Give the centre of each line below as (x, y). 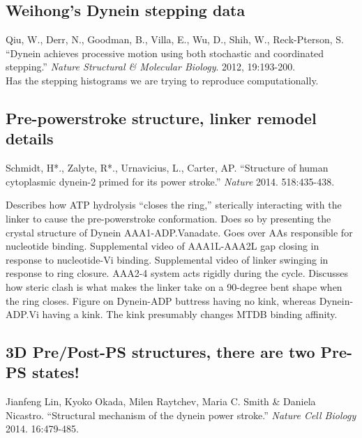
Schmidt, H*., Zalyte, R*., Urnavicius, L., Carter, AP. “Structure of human (167, 168)
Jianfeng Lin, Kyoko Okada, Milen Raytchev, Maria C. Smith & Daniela (161, 401)
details (30, 138)
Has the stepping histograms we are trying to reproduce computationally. (162, 80)
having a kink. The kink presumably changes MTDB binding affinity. (190, 314)
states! (55, 372)
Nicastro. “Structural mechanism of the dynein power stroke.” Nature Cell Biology (181, 415)
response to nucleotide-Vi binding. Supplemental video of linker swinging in (167, 259)
